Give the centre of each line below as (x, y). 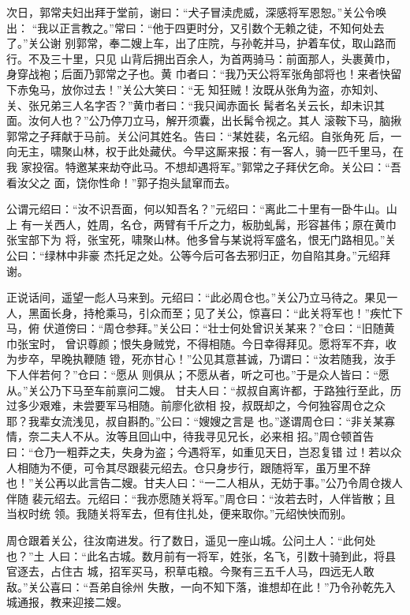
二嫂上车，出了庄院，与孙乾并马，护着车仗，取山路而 (258, 43)
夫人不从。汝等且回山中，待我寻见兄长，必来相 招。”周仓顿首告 (212, 436)
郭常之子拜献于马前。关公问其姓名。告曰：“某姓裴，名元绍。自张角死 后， (199, 135)
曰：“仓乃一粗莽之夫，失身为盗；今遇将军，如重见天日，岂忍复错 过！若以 (199, 452)
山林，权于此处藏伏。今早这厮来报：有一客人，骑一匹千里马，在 (238, 151)
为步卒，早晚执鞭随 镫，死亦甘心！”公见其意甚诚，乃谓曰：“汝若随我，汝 (196, 359)
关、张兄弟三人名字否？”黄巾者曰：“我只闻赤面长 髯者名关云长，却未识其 (196, 105)
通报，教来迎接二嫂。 (72, 602)
